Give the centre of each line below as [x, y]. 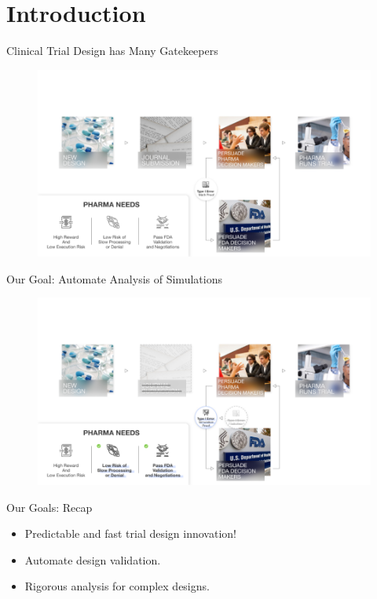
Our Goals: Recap [49, 507]
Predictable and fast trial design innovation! [130, 533]
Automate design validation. [93, 559]
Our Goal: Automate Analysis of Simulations [114, 278]
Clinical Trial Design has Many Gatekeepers [112, 51]
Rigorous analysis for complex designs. [117, 586]
